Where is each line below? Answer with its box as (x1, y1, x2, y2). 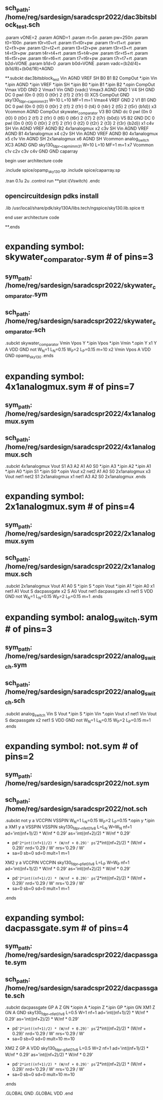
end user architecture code (5, 214, 60, 220)
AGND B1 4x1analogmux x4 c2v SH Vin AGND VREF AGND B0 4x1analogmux (5, 130, 158, 136)
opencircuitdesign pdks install (5, 192, 99, 200)
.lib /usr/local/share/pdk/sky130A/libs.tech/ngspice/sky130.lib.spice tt (5, 205, 145, 211)
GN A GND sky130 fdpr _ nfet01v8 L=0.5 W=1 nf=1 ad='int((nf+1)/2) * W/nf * (5, 1010, 149, 1017)
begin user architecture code (5, 158, 63, 164)
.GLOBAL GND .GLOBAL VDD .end (5, 1090, 73, 1096)
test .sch (16, 20, 40, 30)
